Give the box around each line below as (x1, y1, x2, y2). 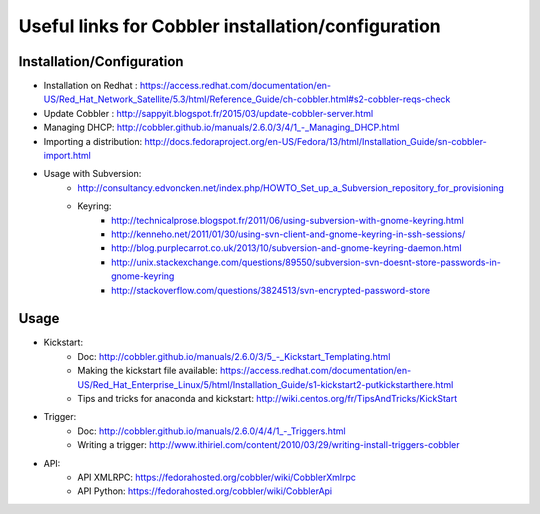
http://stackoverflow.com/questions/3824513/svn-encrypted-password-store (111, 284, 430, 296)
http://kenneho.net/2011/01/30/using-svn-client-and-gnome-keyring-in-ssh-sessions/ (111, 228, 466, 240)
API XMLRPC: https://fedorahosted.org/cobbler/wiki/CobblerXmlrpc (77, 471, 357, 483)
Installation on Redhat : (43, 80, 138, 92)
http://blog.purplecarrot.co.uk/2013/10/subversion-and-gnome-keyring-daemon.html (111, 242, 462, 254)
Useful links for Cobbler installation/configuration (18, 15, 442, 37)
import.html (43, 150, 92, 162)
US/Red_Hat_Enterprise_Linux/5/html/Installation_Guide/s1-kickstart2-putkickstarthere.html (77, 378, 454, 390)
